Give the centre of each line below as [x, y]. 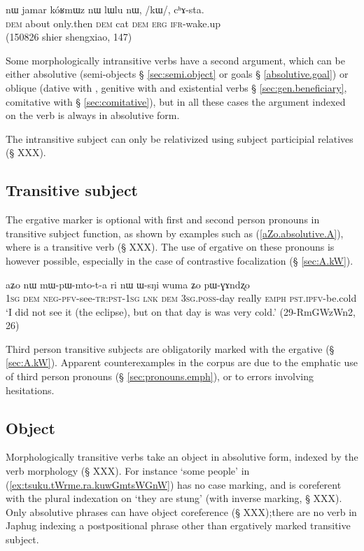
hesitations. [30, 390]
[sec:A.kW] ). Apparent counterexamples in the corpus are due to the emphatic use [182, 362]
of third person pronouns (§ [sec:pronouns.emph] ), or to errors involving [160, 376]
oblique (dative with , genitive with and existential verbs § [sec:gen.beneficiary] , [176, 87]
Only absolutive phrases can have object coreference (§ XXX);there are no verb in [181, 511]
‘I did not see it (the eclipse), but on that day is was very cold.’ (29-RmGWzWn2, [181, 311]
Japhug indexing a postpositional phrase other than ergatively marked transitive [178, 525]
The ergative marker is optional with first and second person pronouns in [163, 219]
